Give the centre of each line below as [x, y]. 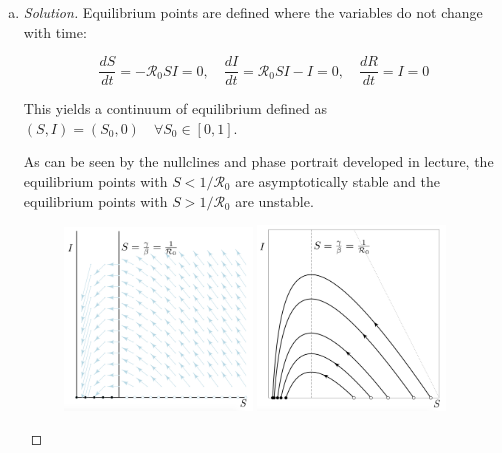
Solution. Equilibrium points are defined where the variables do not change [253, 12]
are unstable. [274, 200]
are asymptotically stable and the [337, 181]
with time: [55, 31]
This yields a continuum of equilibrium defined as [175, 108]
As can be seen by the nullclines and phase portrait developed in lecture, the [258, 161]
